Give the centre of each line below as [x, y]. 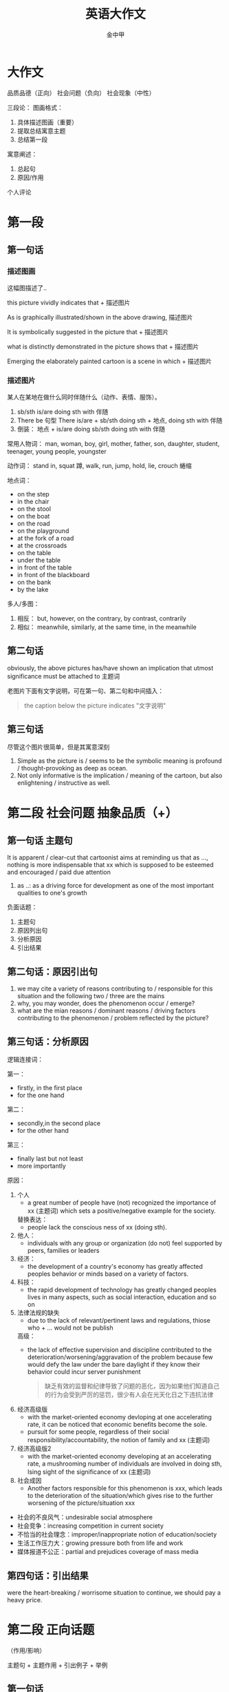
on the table [34, 552]
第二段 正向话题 [51, 1630]
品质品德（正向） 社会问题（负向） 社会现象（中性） [81, 93]
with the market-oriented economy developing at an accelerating [119, 1457]
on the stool [34, 509]
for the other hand [43, 1131]
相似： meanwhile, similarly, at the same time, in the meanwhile [107, 627]
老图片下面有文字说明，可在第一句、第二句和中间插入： [85, 690]
